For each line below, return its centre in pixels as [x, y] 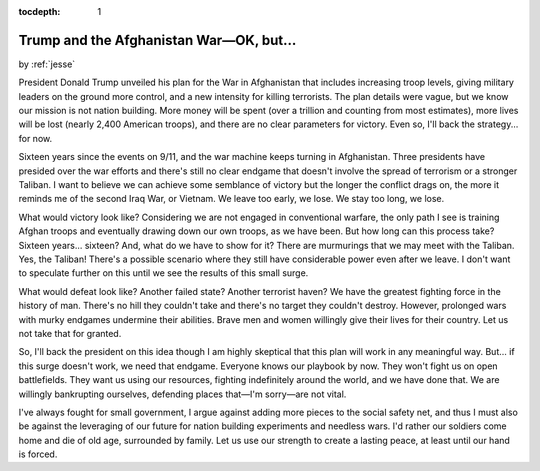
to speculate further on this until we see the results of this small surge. [163, 273]
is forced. [38, 454]
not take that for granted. [70, 333]
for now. [35, 138]
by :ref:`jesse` [47, 64]
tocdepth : [39, 11]
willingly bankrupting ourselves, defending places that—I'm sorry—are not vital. [182, 394]
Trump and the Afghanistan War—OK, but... [157, 40]
